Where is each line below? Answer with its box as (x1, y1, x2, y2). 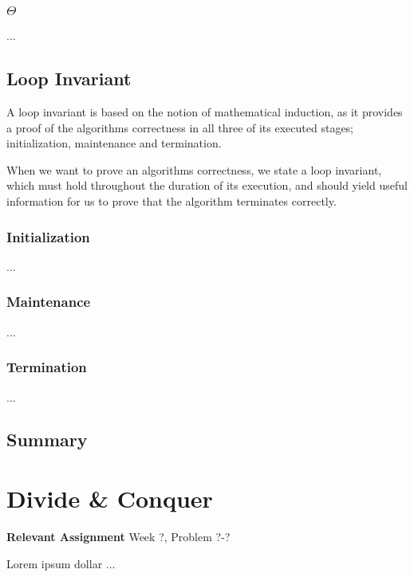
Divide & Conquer (6, 482, 213, 515)
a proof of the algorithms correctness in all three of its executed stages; (6, 119, 354, 135)
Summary (6, 427, 88, 452)
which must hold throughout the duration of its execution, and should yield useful (6, 177, 408, 194)
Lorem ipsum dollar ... (6, 555, 116, 571)
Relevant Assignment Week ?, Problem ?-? (6, 528, 231, 544)
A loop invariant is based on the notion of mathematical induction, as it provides (6, 104, 403, 120)
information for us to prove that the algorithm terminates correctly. (6, 193, 337, 210)
